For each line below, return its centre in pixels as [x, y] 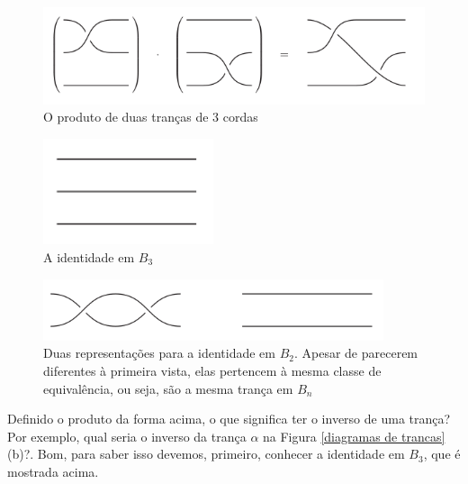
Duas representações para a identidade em [159, 353]
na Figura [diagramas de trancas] [354, 436]
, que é [442, 454]
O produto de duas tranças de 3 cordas [151, 117]
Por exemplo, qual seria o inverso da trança [127, 436]
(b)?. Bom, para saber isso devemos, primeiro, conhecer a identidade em [206, 454]
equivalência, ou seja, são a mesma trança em [168, 388]
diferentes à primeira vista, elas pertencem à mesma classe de [212, 371]
